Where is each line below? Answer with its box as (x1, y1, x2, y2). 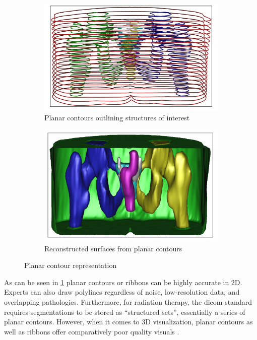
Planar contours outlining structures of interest (44, 112, 190, 122)
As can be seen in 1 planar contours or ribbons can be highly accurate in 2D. (4, 277, 242, 287)
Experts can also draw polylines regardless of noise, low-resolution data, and (4, 287, 240, 297)
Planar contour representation (24, 260, 117, 270)
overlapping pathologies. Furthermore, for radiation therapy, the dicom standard (4, 297, 252, 307)
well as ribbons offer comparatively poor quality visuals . (4, 326, 179, 336)
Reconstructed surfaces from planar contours (44, 243, 182, 253)
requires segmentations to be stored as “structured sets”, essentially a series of (4, 306, 245, 317)
